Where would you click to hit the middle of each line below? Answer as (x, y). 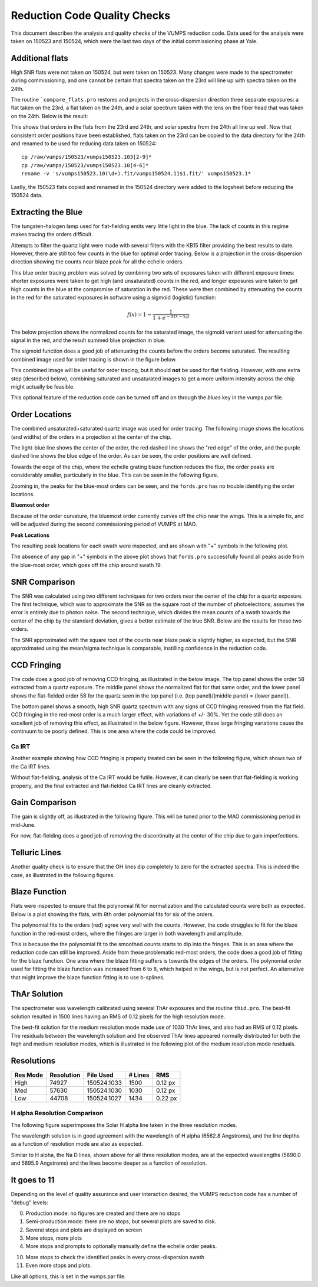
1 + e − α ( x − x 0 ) (171, 317)
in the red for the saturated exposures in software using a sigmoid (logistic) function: (114, 297)
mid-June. (23, 825)
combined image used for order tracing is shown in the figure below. (94, 359)
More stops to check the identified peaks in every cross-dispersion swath (115, 1257)
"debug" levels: (29, 1203)
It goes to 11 (33, 1180)
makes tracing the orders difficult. (52, 234)
